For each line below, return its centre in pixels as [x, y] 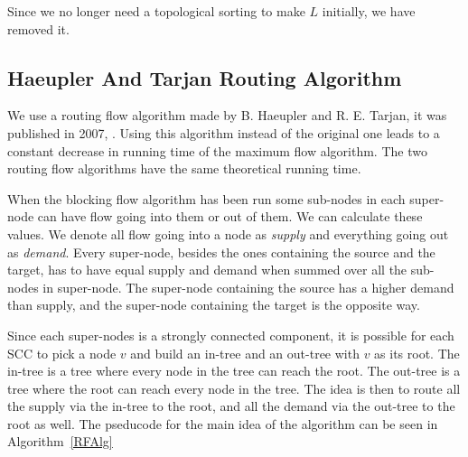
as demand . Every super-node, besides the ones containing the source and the [221, 252]
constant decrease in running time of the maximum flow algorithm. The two [217, 150]
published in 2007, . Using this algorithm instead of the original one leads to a [224, 132]
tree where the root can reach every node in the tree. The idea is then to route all [234, 388]
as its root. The [417, 353]
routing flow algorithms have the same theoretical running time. [184, 168]
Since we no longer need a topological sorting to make [156, 11]
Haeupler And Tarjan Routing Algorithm [205, 77]
